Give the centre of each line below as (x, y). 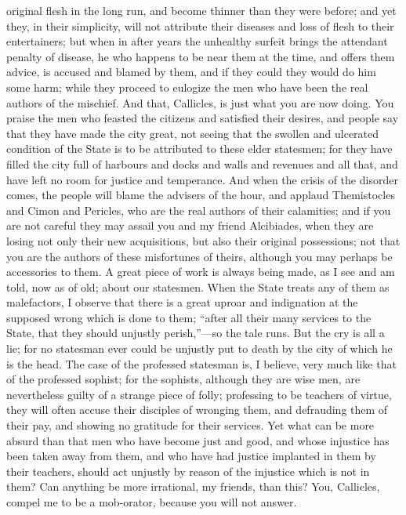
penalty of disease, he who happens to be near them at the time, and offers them (201, 56)
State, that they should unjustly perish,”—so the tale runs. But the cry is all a (196, 333)
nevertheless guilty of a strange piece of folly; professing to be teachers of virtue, (199, 394)
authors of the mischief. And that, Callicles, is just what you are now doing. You (200, 102)
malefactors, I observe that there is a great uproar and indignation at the (182, 302)
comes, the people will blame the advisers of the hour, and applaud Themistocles (201, 195)
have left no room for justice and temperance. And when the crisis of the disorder (202, 179)
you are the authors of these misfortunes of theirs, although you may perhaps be (199, 256)
